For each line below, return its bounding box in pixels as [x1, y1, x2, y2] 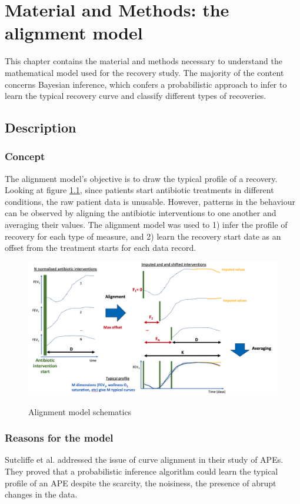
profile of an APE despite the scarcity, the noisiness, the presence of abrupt [5, 476, 276, 489]
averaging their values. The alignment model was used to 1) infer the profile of [5, 218, 288, 231]
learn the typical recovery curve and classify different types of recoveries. [5, 89, 266, 102]
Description [5, 118, 76, 137]
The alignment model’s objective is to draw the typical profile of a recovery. [5, 172, 278, 184]
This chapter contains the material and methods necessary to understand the [5, 55, 282, 67]
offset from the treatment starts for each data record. [5, 241, 196, 254]
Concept [5, 149, 45, 164]
